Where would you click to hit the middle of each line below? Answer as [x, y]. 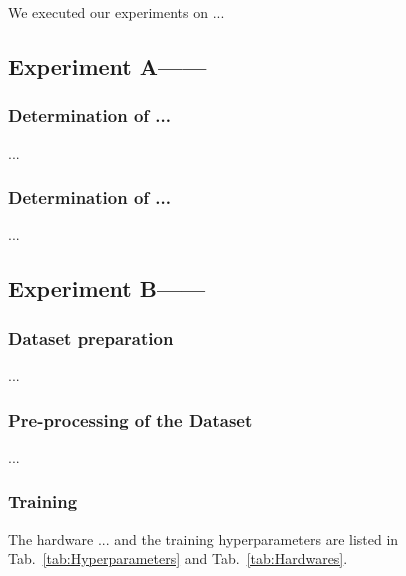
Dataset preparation [91, 337]
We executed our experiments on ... [116, 12]
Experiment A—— [107, 65]
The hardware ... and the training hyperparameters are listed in [203, 538]
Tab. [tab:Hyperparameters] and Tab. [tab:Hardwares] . [178, 558]
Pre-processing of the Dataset [130, 419]
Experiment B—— [107, 288]
